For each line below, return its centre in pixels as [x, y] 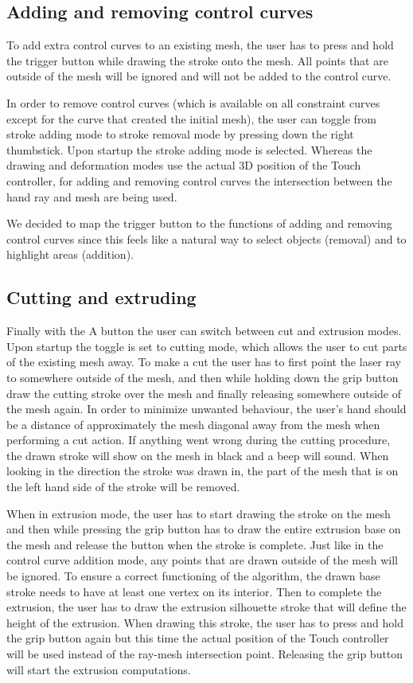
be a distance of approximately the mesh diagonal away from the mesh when [193, 424]
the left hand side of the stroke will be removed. [123, 487]
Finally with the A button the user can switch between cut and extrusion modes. [204, 331]
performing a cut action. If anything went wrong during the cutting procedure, [199, 440]
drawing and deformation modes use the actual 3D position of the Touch [184, 165]
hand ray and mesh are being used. [92, 196]
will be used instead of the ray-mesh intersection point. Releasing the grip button [205, 654]
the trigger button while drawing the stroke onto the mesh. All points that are [197, 60]
